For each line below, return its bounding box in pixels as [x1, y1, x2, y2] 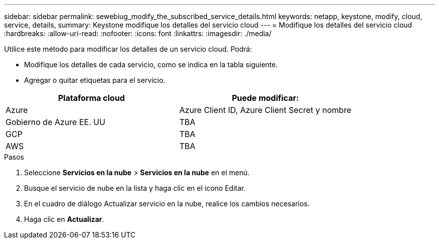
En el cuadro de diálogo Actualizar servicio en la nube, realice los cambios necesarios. [24, 199, 310, 208]
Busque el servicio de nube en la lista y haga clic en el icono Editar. [24, 184, 246, 192]
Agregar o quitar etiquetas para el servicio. [24, 76, 165, 84]
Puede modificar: [232, 93, 299, 103]
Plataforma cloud [58, 93, 125, 103]
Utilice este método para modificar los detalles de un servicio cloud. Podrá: [4, 45, 252, 53]
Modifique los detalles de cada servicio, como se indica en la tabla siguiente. [24, 60, 278, 69]
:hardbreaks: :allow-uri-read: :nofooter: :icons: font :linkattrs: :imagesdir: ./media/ [4, 29, 272, 38]
